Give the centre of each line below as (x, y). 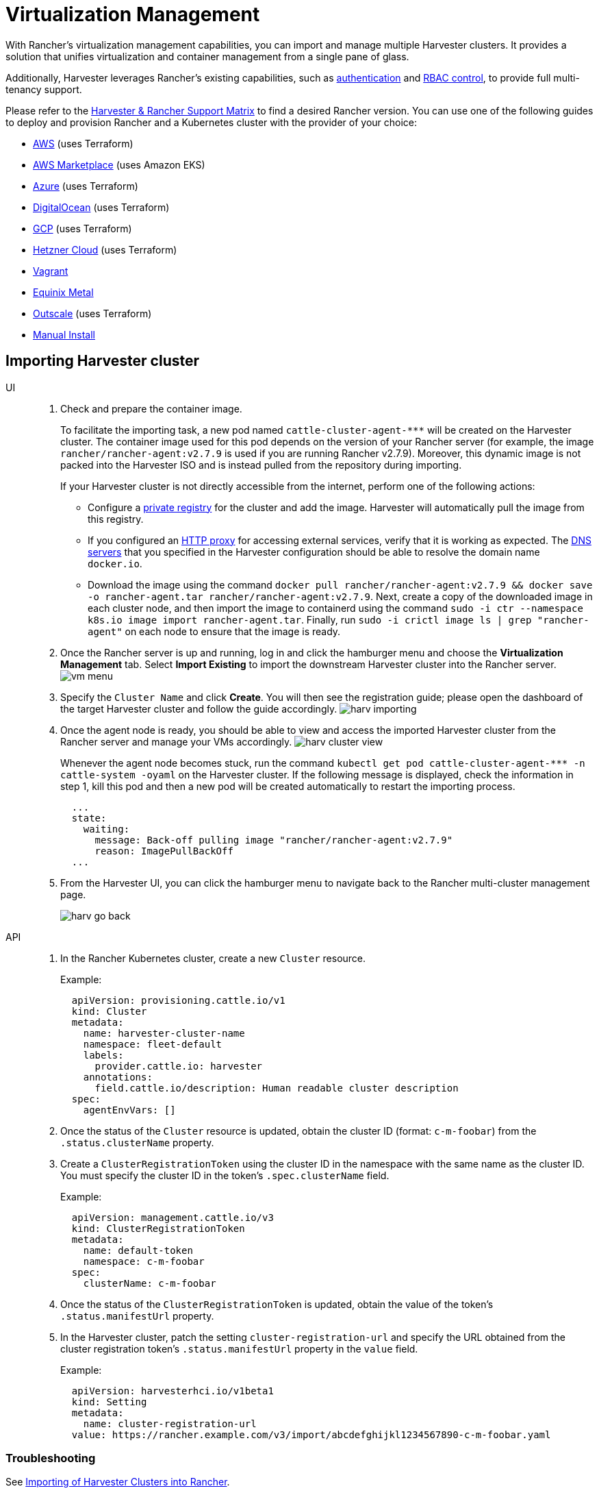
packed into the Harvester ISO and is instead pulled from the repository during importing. (261, 465)
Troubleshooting (51, 1458)
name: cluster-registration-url (170, 1423)
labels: (103, 1055)
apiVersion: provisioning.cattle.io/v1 (178, 1000)
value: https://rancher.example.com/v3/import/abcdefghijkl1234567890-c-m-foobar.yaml (311, 1434)
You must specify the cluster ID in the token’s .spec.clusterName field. (225, 1175)
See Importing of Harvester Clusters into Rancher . (118, 1482)
